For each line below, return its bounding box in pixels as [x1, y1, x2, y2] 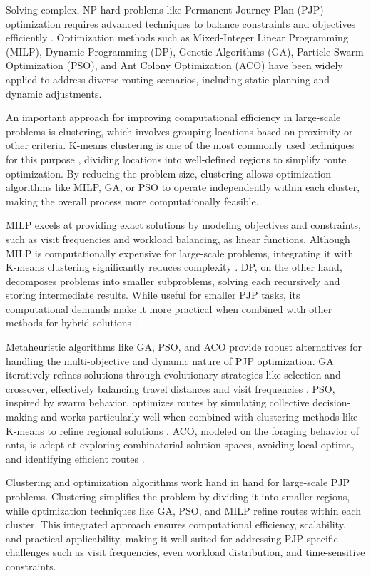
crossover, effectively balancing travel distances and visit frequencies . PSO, [6, 381, 335, 396]
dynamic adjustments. [6, 86, 102, 101]
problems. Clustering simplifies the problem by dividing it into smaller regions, [6, 489, 350, 503]
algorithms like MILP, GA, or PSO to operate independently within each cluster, [6, 180, 360, 195]
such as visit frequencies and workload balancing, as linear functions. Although [6, 231, 350, 246]
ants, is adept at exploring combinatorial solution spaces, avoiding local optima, [6, 437, 355, 452]
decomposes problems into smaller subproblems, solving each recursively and [6, 273, 340, 288]
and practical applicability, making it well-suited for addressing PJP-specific [6, 530, 338, 545]
